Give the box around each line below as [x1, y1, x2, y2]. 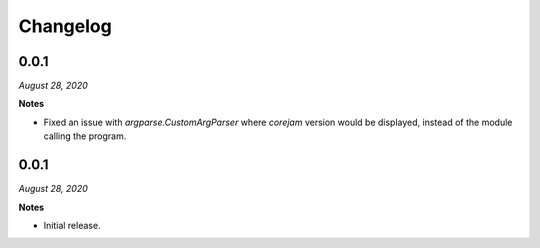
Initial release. [43, 219, 101, 231]
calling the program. [43, 130, 127, 142]
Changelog [18, 15, 112, 37]
